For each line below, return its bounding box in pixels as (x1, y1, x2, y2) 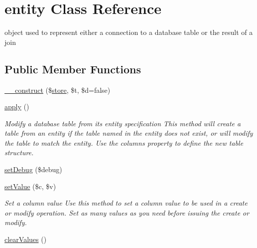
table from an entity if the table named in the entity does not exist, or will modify (4, 128, 253, 138)
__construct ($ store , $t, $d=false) (4, 84, 111, 95)
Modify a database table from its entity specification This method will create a (4, 118, 241, 128)
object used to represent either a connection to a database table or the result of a (4, 27, 253, 37)
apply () (4, 101, 29, 112)
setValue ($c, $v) (4, 181, 56, 191)
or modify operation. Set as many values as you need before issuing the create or (4, 207, 250, 218)
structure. (4, 147, 34, 158)
